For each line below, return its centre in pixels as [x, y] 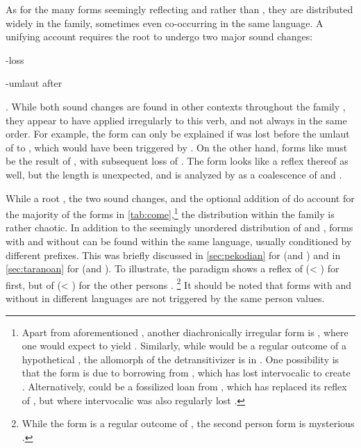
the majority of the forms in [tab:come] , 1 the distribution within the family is [170, 213]
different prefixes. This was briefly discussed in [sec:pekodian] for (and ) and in [173, 255]
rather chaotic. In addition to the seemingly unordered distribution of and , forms [179, 227]
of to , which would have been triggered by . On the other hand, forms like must [177, 147]
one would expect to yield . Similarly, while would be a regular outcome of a [184, 346]
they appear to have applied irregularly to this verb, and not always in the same [176, 120]
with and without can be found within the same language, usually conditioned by [179, 241]
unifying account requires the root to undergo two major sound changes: [159, 36]
